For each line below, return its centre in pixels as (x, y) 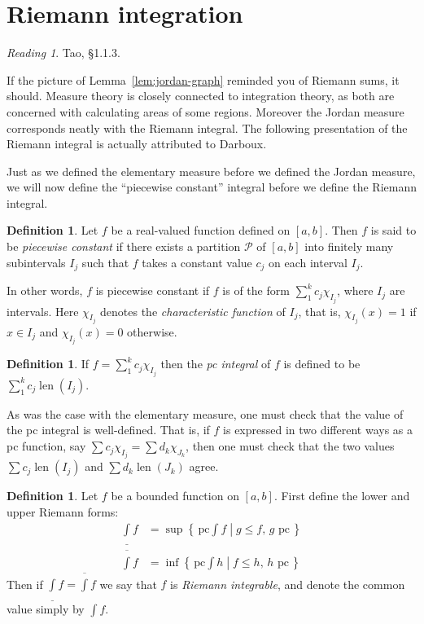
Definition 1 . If (48, 364)
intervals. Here (43, 311)
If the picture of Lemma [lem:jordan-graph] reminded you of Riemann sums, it (203, 79)
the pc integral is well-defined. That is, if (108, 430)
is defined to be (322, 364)
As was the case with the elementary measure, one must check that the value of (205, 413)
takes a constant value (197, 262)
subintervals (36, 262)
